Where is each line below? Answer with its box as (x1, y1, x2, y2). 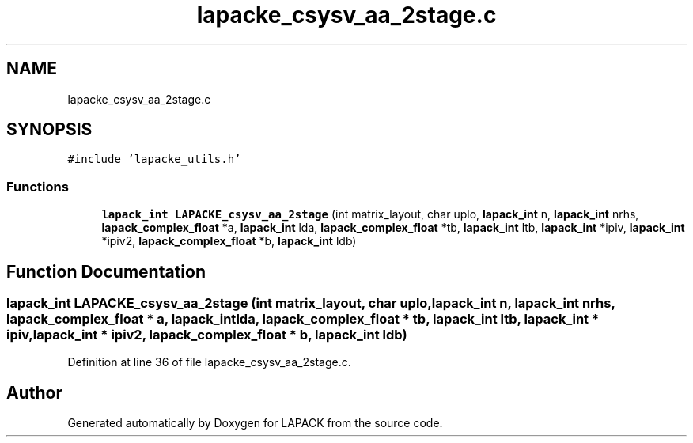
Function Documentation (6, 261, 206, 282)
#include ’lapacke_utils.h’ (67, 153, 241, 166)
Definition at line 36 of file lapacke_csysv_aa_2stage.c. (67, 355, 351, 369)
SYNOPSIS (6, 119, 93, 140)
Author (6, 382, 62, 403)
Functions (6, 178, 69, 195)
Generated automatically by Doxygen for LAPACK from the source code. (67, 416, 443, 430)
